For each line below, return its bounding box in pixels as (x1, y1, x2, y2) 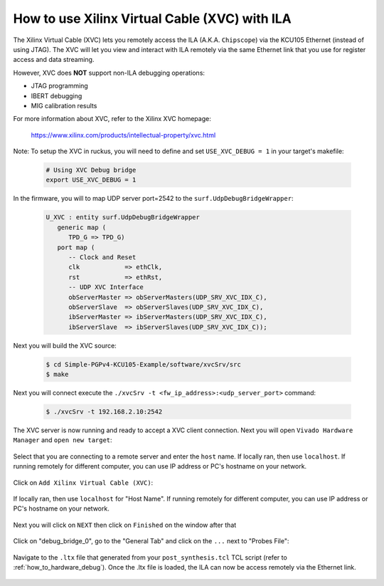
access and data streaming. (13, 56, 95, 64)
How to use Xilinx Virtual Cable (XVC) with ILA (13, 11, 292, 26)
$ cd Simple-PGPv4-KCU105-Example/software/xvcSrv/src (46, 360, 241, 368)
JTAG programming (31, 82, 88, 90)
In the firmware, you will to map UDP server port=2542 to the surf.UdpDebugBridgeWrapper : (13, 194, 294, 203)
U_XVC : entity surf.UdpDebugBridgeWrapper (46, 214, 201, 221)
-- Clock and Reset (68, 253, 137, 261)
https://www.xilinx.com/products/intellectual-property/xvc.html (31, 130, 216, 139)
